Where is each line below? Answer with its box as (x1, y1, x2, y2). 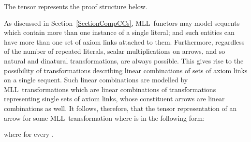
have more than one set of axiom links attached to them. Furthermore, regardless (4, 36, 245, 47)
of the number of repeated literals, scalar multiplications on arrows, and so (4, 46, 225, 56)
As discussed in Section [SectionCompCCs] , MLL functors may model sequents (4, 17, 240, 28)
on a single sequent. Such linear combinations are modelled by (4, 75, 188, 85)
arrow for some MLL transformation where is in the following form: (4, 112, 205, 123)
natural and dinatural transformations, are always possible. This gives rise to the (4, 55, 244, 65)
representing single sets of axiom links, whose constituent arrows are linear (4, 94, 225, 104)
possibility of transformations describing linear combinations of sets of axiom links (4, 65, 248, 75)
